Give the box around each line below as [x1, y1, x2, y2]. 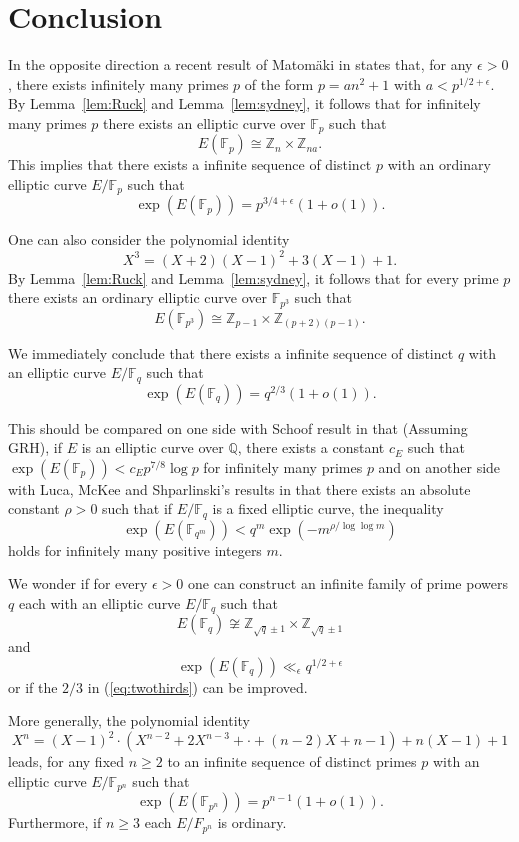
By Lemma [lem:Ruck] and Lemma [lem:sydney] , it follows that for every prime [8, 267, 499, 288]
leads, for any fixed [8, 751, 125, 772]
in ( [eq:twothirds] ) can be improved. [87, 676, 308, 697]
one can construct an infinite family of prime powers [188, 573, 508, 594]
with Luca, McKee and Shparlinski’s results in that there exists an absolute [8, 478, 471, 499]
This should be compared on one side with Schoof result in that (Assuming [8, 417, 468, 438]
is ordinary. [217, 812, 287, 833]
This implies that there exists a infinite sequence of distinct [8, 154, 372, 175]
